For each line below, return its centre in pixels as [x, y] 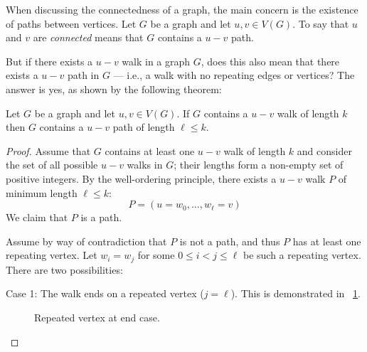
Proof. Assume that [48, 150]
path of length [144, 127]
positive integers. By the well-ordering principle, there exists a [141, 178]
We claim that [37, 217]
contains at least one [150, 150]
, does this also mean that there [270, 61]
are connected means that [88, 37]
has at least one [327, 241]
